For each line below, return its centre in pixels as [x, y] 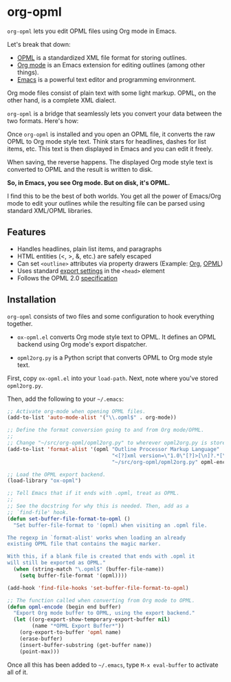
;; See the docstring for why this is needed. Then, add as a [98, 506]
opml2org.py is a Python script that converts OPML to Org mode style [115, 357]
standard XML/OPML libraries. [50, 210]
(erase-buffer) [41, 639]
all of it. [18, 672]
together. [20, 323]
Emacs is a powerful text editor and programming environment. [107, 79]
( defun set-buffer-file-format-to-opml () [69, 519]
